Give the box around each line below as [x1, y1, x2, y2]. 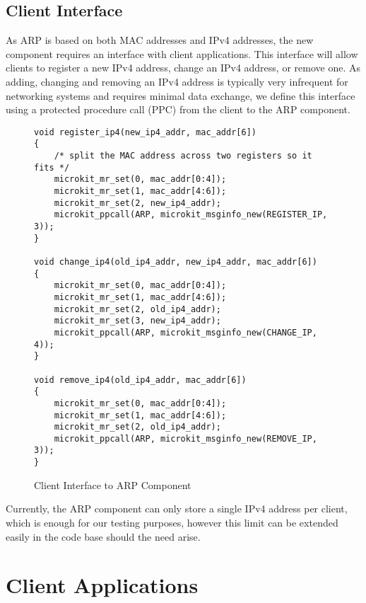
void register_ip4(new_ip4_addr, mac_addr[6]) [34, 127, 256, 137]
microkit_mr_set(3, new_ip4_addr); [54, 316, 221, 326]
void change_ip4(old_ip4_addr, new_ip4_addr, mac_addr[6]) [34, 256, 317, 267]
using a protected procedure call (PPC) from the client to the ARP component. [6, 102, 350, 117]
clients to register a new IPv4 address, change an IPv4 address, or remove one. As [6, 60, 360, 75]
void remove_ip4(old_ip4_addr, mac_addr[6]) [34, 374, 247, 385]
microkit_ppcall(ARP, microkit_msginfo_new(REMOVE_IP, [54, 433, 317, 444]
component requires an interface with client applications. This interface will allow [6, 46, 358, 61]
